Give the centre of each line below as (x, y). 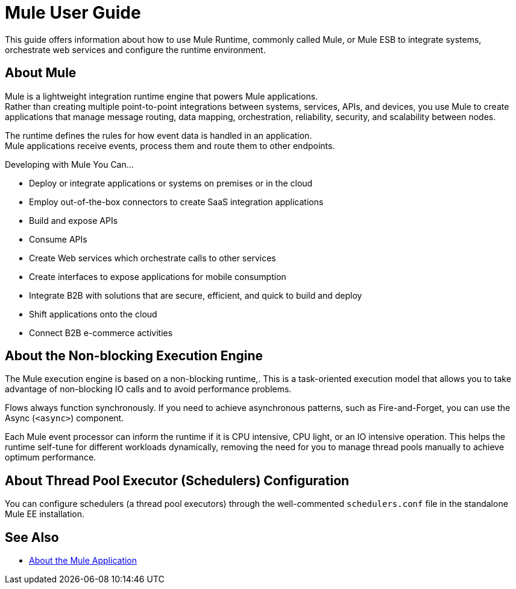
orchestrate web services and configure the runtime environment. (135, 49)
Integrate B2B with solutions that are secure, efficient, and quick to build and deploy (196, 295)
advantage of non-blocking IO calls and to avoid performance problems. (148, 389)
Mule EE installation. (45, 514)
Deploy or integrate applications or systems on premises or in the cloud (171, 183)
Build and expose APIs (74, 220)
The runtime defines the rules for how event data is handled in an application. (159, 135)
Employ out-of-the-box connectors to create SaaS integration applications (176, 202)
